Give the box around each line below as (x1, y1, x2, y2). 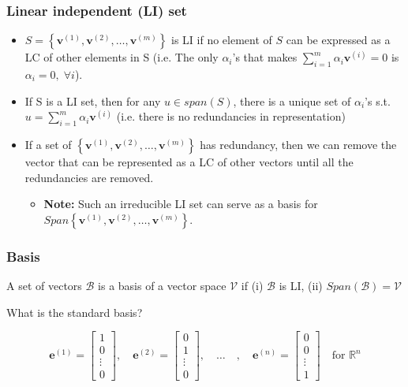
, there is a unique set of (233, 92, 351, 109)
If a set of (24, 136, 72, 152)
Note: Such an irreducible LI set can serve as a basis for (43, 195, 318, 212)
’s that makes (232, 49, 298, 65)
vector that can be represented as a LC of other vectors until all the (24, 154, 354, 169)
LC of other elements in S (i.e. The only (24, 49, 219, 65)
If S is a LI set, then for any (24, 92, 161, 109)
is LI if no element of (171, 32, 272, 48)
